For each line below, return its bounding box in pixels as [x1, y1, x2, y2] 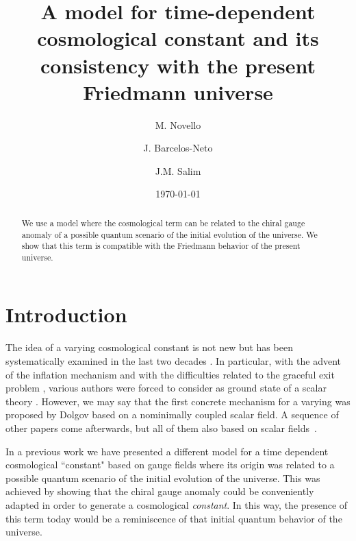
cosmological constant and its [37, 24, 319, 52]
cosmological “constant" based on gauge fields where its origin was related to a [5, 457, 335, 472]
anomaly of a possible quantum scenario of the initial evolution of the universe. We [21, 228, 318, 240]
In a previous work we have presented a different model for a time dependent [5, 444, 329, 458]
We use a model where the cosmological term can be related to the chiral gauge [21, 217, 305, 228]
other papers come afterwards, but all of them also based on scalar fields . [5, 420, 317, 435]
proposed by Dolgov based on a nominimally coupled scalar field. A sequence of [5, 407, 339, 422]
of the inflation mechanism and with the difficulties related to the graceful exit [5, 367, 335, 381]
